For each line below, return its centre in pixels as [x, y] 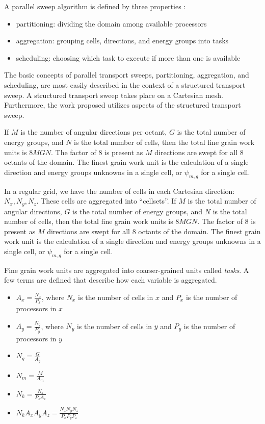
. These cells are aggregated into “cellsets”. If [106, 201]
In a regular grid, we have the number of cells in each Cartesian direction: [120, 191]
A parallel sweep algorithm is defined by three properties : [95, 6]
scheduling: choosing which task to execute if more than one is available [128, 57]
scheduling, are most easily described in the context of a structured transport [125, 84]
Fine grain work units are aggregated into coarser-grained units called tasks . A [127, 270]
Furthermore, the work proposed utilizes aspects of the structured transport [123, 105]
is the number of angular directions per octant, [94, 132]
